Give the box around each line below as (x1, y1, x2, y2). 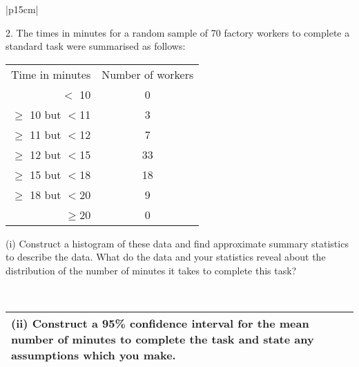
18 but (30, 186, 61, 203)
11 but (30, 126, 61, 142)
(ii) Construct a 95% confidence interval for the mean (11, 315, 309, 332)
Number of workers (101, 66, 194, 82)
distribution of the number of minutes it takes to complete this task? (6, 263, 297, 277)
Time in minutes (11, 66, 91, 82)
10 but (30, 106, 61, 122)
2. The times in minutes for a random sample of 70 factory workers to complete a (6, 25, 350, 39)
